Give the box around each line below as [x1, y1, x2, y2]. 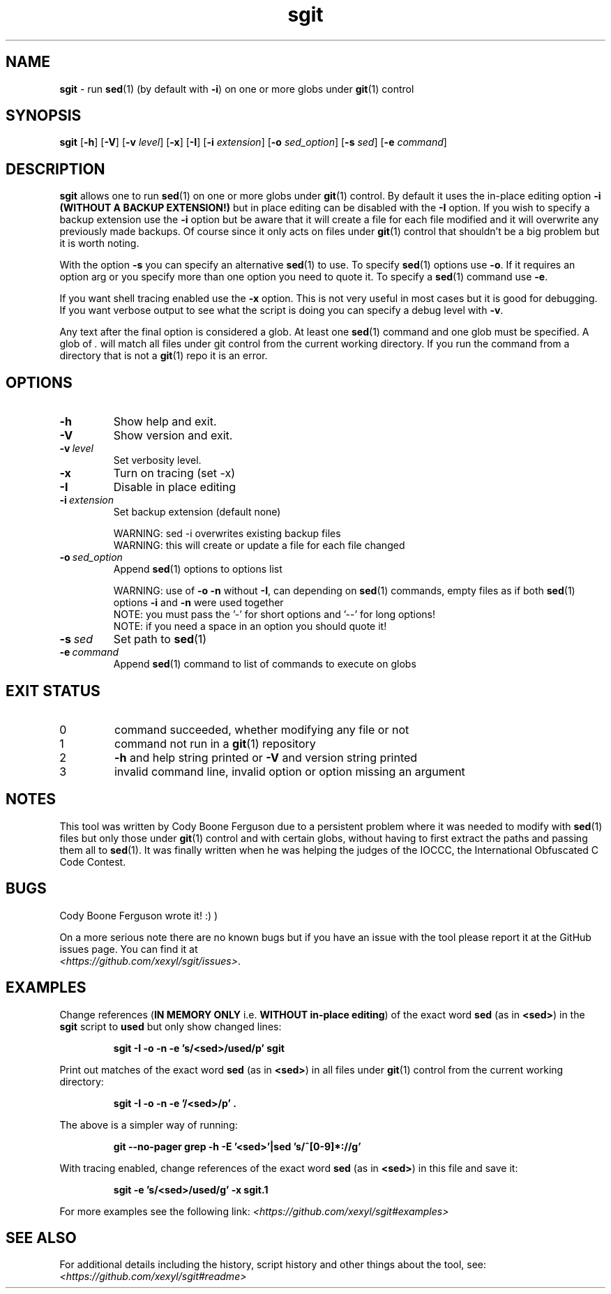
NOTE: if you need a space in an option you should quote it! [113, 620, 387, 633]
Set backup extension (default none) [113, 506, 281, 518]
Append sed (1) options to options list [113, 563, 282, 575]
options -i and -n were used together [113, 596, 284, 609]
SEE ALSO [6, 1228, 77, 1247]
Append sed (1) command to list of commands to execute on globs [113, 658, 416, 670]
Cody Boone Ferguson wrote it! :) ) [59, 909, 218, 921]
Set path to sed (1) [113, 632, 207, 647]
